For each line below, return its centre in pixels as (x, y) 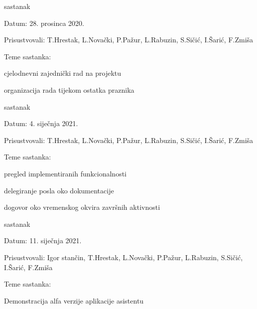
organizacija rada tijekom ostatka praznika (69, 89)
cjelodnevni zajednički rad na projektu (63, 73)
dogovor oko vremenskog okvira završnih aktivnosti (82, 207)
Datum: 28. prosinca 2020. (44, 23)
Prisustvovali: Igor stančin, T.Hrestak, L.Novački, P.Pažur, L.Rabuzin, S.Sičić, (124, 257)
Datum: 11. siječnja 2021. (43, 240)
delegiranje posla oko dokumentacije (59, 190)
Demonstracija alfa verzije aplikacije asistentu (74, 300)
